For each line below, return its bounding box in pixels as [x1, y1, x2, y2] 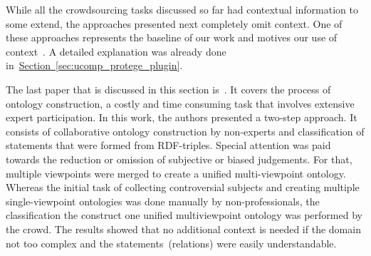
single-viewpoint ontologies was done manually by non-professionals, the [6, 193, 320, 208]
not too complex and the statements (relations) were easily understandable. [6, 235, 337, 250]
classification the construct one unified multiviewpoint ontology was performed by [6, 208, 362, 222]
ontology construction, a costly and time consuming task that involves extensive [6, 96, 355, 111]
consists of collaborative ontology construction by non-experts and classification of [6, 123, 365, 138]
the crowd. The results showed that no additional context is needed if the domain [6, 221, 361, 236]
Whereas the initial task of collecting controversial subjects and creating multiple [6, 180, 360, 195]
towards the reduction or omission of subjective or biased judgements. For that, [6, 151, 352, 166]
